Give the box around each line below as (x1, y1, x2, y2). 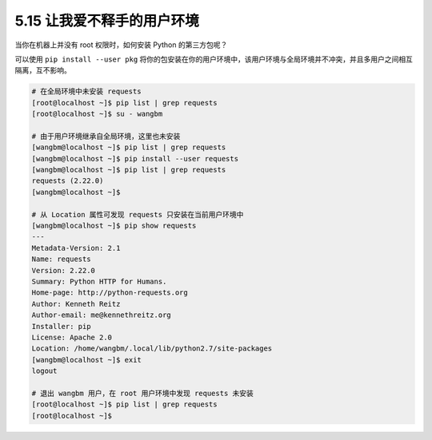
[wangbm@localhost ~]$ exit (31, 355, 142, 364)
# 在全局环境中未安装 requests (31, 87, 142, 96)
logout (31, 367, 58, 375)
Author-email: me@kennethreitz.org (31, 311, 171, 319)
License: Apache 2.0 (31, 332, 112, 342)
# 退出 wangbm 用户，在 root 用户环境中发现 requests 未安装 (31, 388, 254, 398)
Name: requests (31, 255, 91, 264)
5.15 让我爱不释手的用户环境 (14, 12, 199, 30)
